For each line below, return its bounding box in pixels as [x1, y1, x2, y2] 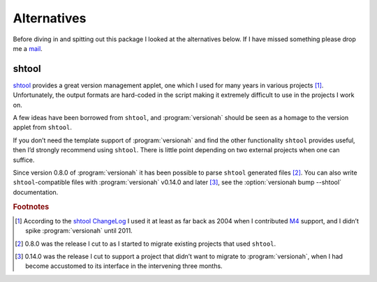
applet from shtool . [13, 123, 73, 132]
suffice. [13, 156, 35, 164]
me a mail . [13, 44, 43, 52]
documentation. [13, 188, 59, 196]
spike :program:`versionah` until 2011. [25, 227, 133, 235]
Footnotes [13, 202, 50, 211]
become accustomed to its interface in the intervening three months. [25, 262, 223, 270]
